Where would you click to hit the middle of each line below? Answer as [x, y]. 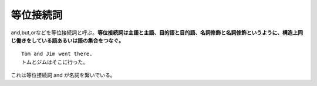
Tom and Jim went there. [57, 54]
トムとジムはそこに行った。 [55, 62]
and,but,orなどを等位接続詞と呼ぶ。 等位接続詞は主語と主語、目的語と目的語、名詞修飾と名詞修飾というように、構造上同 [157, 33]
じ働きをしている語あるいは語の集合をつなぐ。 [68, 40]
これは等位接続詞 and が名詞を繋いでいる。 [63, 75]
